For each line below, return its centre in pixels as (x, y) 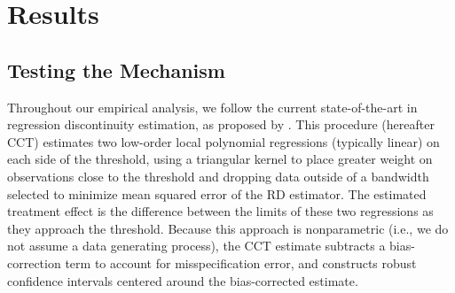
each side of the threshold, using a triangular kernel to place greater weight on (220, 159)
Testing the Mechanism (116, 69)
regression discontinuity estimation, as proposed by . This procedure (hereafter (221, 124)
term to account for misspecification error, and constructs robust (241, 262)
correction (34, 262)
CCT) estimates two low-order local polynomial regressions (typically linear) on (224, 141)
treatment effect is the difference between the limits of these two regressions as (220, 211)
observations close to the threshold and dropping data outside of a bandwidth (218, 176)
